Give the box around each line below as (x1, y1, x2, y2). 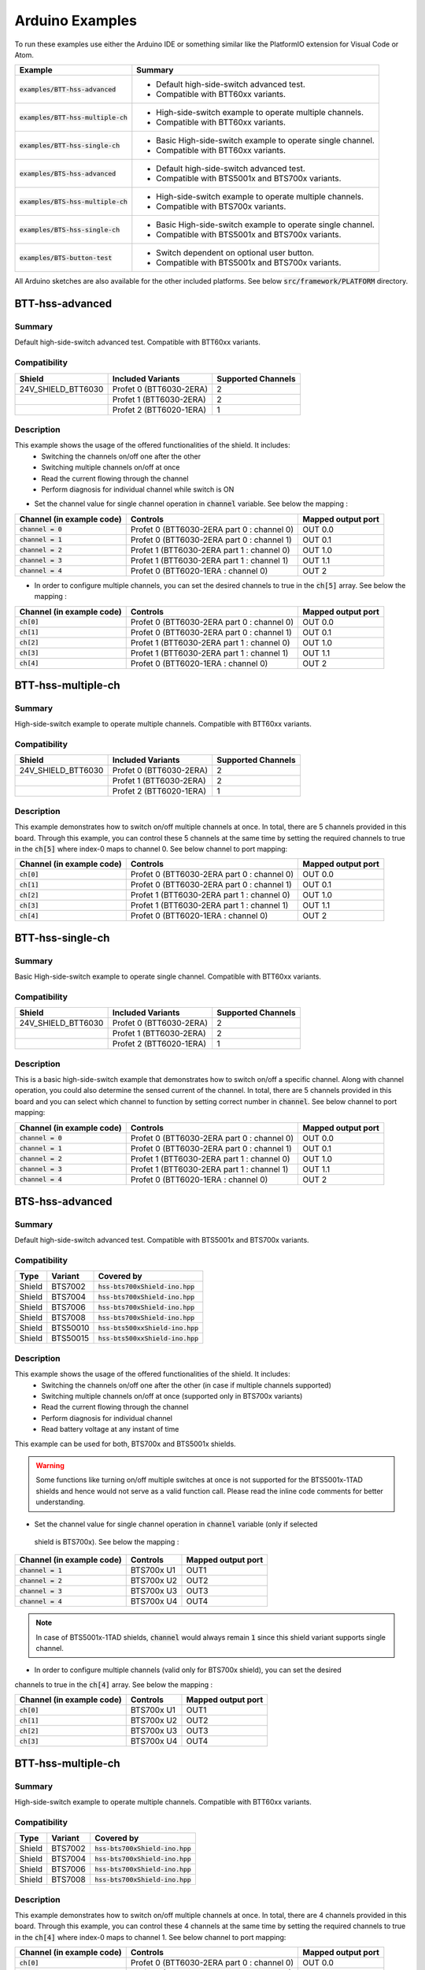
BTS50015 (51, 1333, 90, 1344)
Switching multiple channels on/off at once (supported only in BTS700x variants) (41, 1391, 303, 1400)
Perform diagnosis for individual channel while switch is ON (41, 485, 235, 494)
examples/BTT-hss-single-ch (19, 141, 120, 150)
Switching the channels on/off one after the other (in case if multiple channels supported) (41, 1380, 332, 1390)
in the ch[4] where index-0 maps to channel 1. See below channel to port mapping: (14, 1932, 286, 1942)
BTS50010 (51, 1322, 90, 1333)
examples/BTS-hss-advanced (19, 169, 116, 177)
